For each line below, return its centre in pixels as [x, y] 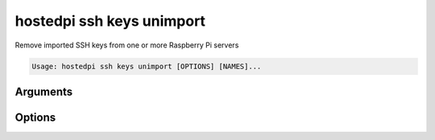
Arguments [44, 91]
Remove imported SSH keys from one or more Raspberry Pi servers [127, 45]
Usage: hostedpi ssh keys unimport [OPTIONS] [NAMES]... [147, 66]
